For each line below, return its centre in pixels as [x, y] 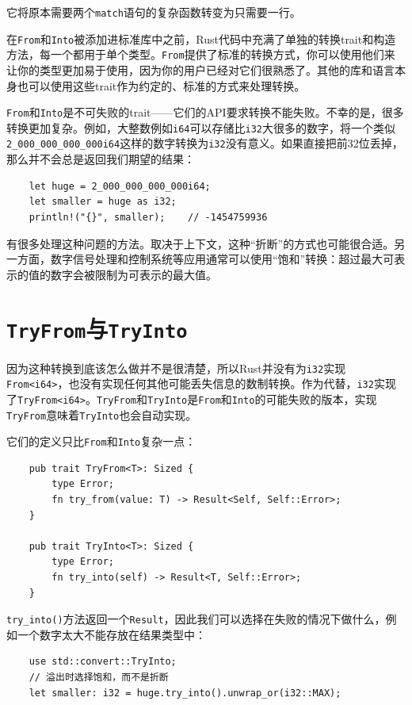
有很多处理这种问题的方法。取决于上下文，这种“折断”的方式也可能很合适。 [200, 243]
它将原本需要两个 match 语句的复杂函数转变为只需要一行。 [154, 12]
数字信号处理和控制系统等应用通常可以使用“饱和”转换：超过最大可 [222, 259]
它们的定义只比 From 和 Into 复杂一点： [101, 441]
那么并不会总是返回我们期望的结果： [101, 159]
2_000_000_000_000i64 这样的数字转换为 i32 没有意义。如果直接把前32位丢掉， [205, 143]
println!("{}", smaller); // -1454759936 [148, 217]
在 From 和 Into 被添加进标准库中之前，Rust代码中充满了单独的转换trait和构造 [201, 38]
